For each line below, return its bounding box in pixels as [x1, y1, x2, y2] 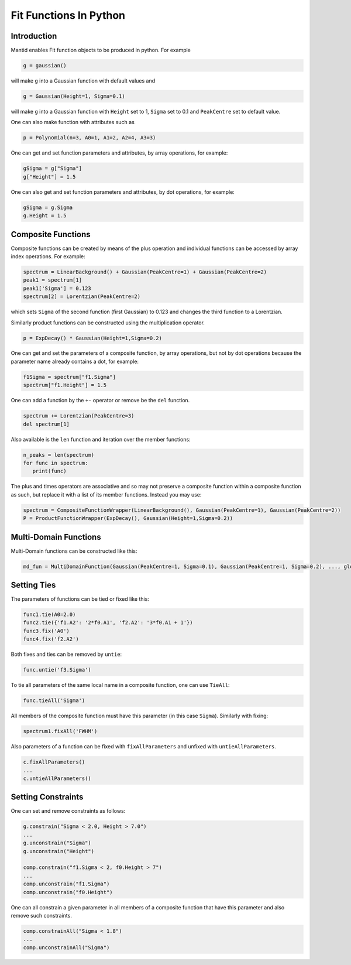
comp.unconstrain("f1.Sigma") [23, 881, 110, 887]
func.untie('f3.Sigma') [23, 666, 92, 673]
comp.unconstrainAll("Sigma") [23, 944, 110, 951]
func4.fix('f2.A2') [23, 636, 79, 642]
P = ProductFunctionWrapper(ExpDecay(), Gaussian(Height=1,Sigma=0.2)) [23, 515, 233, 522]
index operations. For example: [11, 252, 86, 260]
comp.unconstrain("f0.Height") [23, 889, 113, 895]
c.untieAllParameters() [23, 775, 92, 782]
